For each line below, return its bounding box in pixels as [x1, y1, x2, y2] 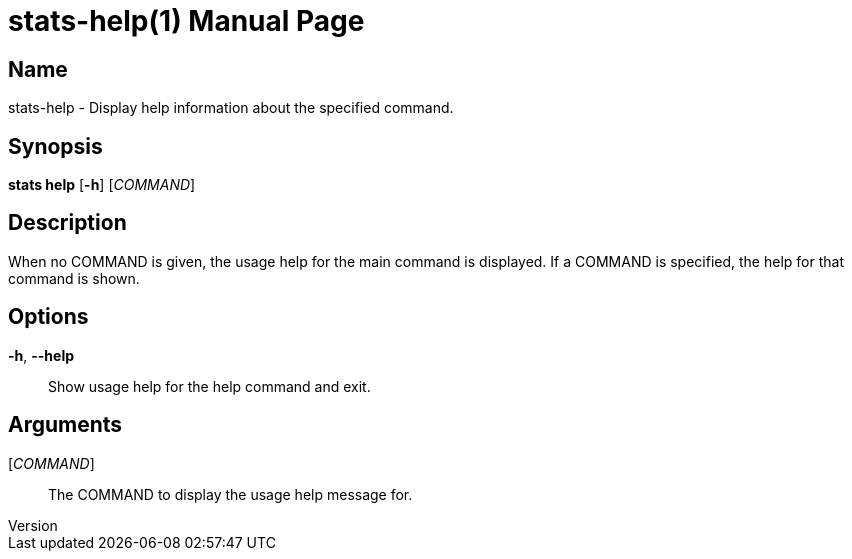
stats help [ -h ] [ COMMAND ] [8, 176, 196, 194]
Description [8, 210, 127, 236]
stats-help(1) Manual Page [8, 4, 365, 38]
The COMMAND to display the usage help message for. [48, 485, 413, 503]
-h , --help [8, 346, 75, 364]
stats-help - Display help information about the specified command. [8, 99, 454, 117]
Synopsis [8, 133, 103, 159]
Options [8, 304, 89, 330]
